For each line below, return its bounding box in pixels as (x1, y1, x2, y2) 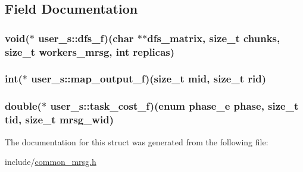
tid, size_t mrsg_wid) (5, 112, 114, 127)
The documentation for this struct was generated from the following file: (5, 135, 268, 148)
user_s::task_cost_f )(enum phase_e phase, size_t (50, 98, 299, 113)
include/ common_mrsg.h (5, 155, 96, 168)
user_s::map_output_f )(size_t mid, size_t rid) (31, 71, 266, 86)
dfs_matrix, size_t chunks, (147, 30, 280, 45)
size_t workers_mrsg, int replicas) (5, 44, 175, 59)
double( (5, 98, 42, 113)
